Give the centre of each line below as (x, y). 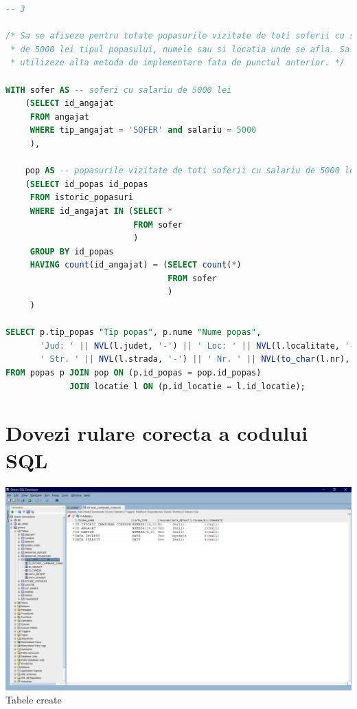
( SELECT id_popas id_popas (87, 184)
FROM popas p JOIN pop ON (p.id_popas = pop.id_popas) (134, 373)
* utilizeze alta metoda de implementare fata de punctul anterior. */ (177, 63)
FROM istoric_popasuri (82, 198)
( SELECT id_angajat (69, 103)
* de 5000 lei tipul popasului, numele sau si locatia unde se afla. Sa (180, 49)
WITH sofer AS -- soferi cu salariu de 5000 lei (119, 90)
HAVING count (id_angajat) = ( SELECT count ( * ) (136, 265)
